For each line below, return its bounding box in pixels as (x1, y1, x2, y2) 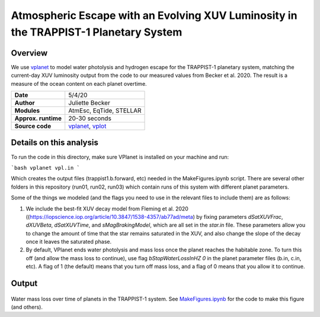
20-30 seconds (68, 114, 112, 122)
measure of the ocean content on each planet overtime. (11, 80, 148, 87)
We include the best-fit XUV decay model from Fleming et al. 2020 (25, 205, 189, 212)
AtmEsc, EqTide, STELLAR (68, 106, 142, 115)
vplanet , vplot (68, 122, 107, 130)
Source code (14, 122, 52, 130)
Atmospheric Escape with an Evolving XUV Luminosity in (11, 9, 297, 22)
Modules (14, 106, 40, 115)
